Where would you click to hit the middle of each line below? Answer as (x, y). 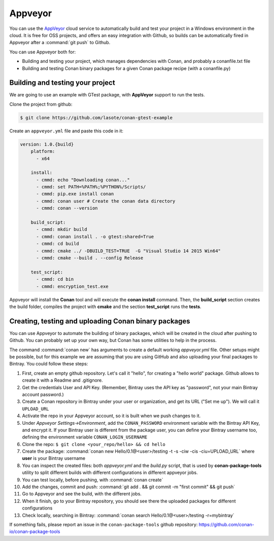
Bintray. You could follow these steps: (49, 364)
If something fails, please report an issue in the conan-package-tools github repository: (104, 525)
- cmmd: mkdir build (62, 229)
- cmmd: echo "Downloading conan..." (83, 180)
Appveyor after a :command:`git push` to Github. (60, 43)
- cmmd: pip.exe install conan (75, 194)
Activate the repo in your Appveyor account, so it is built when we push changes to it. (111, 416)
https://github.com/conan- (227, 525)
